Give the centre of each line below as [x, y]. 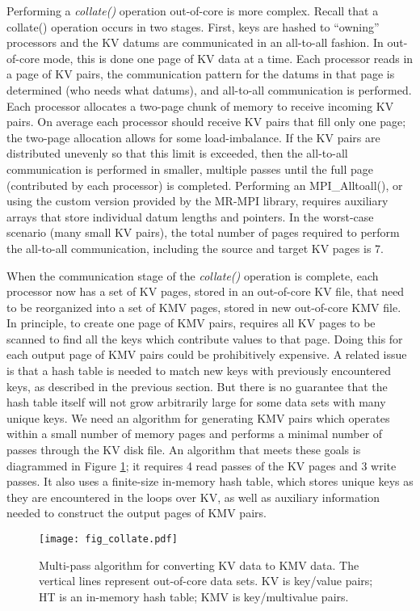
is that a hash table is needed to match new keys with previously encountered [199, 371]
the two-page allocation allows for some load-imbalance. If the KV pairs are [193, 137]
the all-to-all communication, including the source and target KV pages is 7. [195, 248]
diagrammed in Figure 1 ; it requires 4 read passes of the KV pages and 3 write [202, 465]
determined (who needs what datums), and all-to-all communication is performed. [209, 89]
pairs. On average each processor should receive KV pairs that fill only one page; [206, 122]
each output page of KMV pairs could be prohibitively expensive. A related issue [207, 354]
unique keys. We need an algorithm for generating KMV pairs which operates [198, 417]
